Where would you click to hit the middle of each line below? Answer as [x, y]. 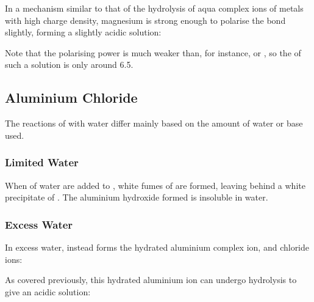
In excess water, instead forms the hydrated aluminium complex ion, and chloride [157, 247]
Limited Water [42, 162]
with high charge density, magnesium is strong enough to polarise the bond [145, 20]
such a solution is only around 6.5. [69, 64]
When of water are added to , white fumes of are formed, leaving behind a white [155, 185]
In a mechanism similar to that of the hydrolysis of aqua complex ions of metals [154, 8]
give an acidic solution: [48, 291]
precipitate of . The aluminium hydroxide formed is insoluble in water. [137, 197]
